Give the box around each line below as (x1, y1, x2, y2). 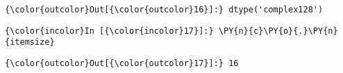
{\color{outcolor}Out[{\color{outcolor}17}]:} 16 (5, 58, 239, 68)
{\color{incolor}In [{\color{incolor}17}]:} (5, 25, 214, 36)
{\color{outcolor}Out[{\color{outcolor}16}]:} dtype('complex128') (5, 5, 324, 14)
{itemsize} (5, 37, 55, 48)
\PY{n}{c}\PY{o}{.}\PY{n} (218, 25, 338, 36)
